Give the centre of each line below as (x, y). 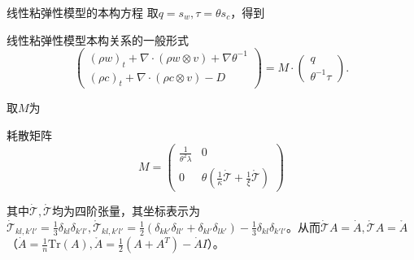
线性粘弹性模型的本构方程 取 (83, 12)
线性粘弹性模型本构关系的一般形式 (98, 39)
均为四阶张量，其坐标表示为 (126, 211)
